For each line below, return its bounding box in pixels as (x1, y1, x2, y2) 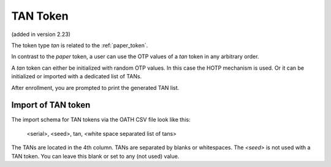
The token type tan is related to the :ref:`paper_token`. (11, 42, 148, 49)
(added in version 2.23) (11, 31, 70, 38)
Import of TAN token (11, 100, 91, 110)
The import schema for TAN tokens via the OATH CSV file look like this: (11, 116, 191, 124)
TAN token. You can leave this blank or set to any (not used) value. (11, 152, 180, 160)
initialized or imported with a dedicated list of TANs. (11, 73, 142, 80)
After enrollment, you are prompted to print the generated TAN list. (11, 84, 180, 91)
